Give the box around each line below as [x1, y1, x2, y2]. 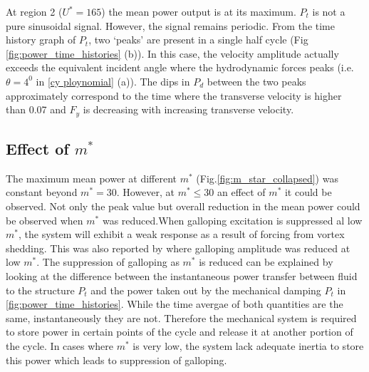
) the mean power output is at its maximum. [101, 4, 296, 19]
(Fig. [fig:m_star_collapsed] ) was [196, 170, 338, 185]
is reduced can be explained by [199, 254, 333, 269]
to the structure [6, 282, 75, 297]
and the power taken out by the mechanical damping [90, 282, 321, 297]
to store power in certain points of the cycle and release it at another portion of [6, 324, 353, 339]
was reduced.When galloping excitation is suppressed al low [102, 212, 363, 227]
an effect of [217, 185, 266, 200]
